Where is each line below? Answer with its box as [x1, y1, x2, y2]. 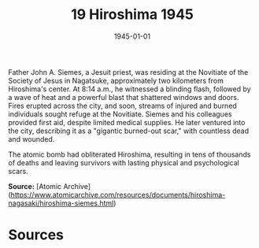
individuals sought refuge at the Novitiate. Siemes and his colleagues [8, 109, 232, 119]
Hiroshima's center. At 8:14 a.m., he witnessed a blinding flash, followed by [8, 84, 251, 94]
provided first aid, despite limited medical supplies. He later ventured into [8, 117, 246, 127]
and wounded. [8, 134, 55, 143]
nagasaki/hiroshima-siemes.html [8, 198, 114, 208]
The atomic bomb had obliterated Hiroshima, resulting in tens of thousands [8, 150, 251, 159]
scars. [8, 166, 29, 176]
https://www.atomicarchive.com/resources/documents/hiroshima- [10, 190, 226, 199]
